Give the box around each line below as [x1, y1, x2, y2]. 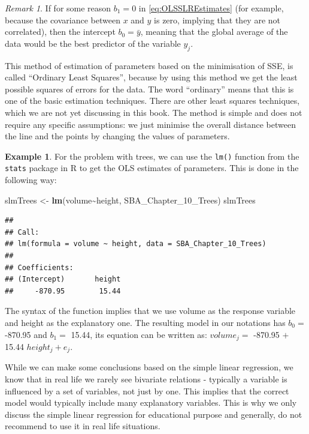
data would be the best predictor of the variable [5, 37, 181, 49]
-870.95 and [5, 328, 47, 340]
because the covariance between [5, 13, 120, 26]
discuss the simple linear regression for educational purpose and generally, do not [5, 408, 302, 420]
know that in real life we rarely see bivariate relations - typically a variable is [5, 373, 287, 385]
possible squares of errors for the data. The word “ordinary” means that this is [5, 82, 294, 95]
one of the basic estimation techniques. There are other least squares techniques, [5, 94, 300, 107]
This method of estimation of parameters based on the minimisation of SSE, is [5, 59, 293, 71]
